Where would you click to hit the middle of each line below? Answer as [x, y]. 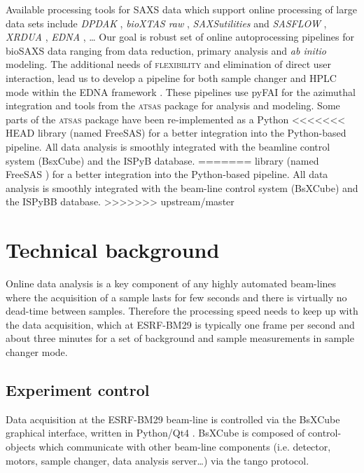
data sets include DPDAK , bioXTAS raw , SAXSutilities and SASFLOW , [166, 23]
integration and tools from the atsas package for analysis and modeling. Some [173, 105]
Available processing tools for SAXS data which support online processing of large [181, 9]
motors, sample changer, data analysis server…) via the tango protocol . [157, 460]
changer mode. [37, 352]
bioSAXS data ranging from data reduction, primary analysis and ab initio [166, 50]
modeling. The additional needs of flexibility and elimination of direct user [168, 64]
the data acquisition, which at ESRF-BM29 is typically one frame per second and [180, 324]
